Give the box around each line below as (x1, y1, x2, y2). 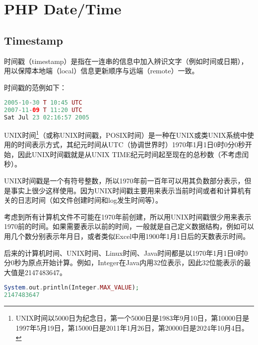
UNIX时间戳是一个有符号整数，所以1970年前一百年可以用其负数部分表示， (4, 175, 245, 186)
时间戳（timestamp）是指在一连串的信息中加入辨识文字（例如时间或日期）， (4, 56, 248, 66)
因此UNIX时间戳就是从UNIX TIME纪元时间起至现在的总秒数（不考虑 (17, 149, 242, 159)
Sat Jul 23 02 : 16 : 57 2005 (4, 114, 89, 121)
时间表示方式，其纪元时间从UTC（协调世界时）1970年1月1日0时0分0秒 (17, 139, 245, 150)
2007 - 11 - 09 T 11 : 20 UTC (4, 107, 82, 114)
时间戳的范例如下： (4, 82, 66, 92)
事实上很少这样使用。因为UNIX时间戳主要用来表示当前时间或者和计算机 (10, 185, 245, 195)
